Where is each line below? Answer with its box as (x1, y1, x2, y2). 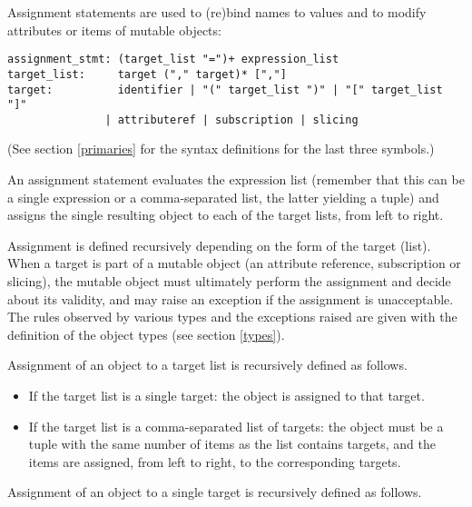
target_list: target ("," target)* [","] (7, 67, 287, 81)
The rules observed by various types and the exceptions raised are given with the (7, 307, 457, 326)
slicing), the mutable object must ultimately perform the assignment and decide (7, 272, 451, 291)
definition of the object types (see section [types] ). (7, 324, 285, 343)
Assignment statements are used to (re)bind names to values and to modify (7, 3, 427, 21)
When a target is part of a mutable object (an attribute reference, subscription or (7, 253, 461, 273)
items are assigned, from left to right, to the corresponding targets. (28, 452, 401, 471)
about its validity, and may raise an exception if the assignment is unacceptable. (7, 289, 454, 308)
